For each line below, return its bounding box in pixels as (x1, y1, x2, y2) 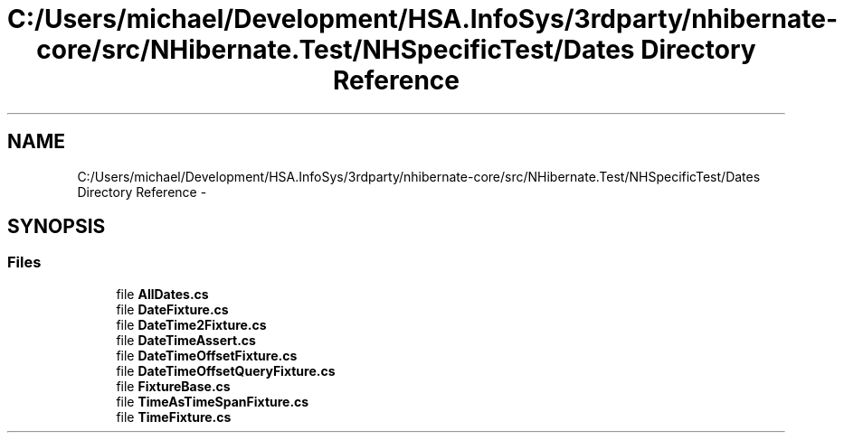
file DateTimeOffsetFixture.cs (116, 347, 298, 363)
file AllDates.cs (116, 286, 209, 302)
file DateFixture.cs (116, 301, 229, 317)
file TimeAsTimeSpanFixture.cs (116, 393, 309, 409)
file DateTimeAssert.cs (116, 332, 256, 348)
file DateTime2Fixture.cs (116, 316, 267, 332)
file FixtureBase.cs (116, 378, 231, 394)
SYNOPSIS (7, 215, 106, 239)
